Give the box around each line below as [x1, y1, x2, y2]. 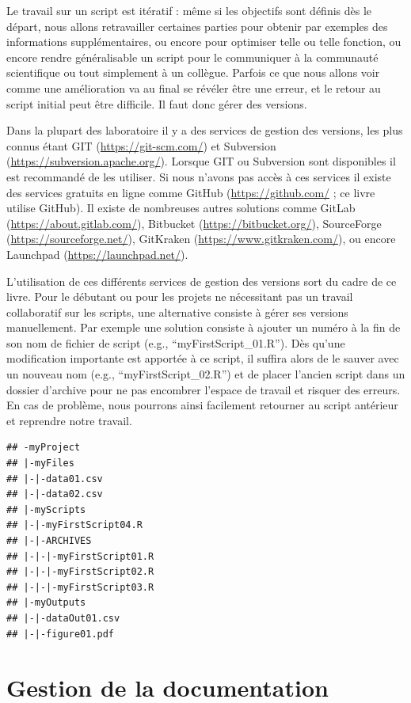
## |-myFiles [6, 458, 74, 469]
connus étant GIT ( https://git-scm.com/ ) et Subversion [6, 137, 276, 154]
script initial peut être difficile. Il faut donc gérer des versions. [6, 95, 307, 112]
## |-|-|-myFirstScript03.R [6, 581, 154, 593]
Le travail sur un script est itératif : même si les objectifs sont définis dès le [6, 2, 372, 18]
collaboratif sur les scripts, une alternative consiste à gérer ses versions [6, 303, 348, 320]
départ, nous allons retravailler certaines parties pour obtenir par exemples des [6, 17, 388, 34]
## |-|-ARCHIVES [6, 535, 92, 546]
